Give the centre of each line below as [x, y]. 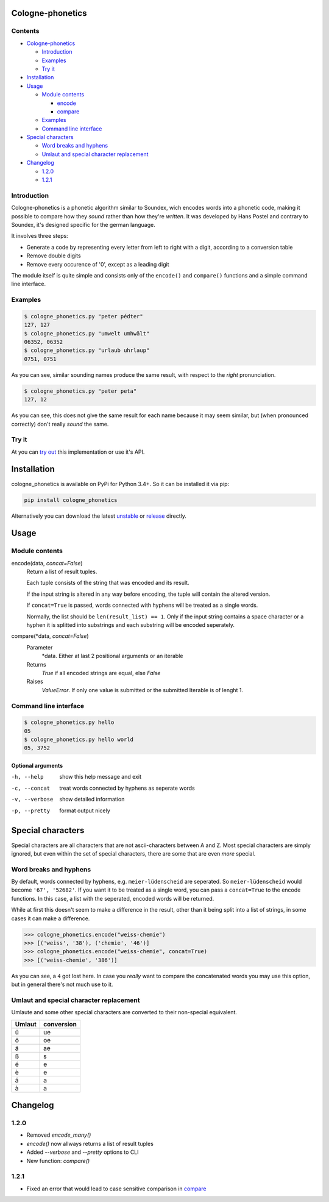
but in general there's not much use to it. [62, 984]
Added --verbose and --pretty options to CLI [83, 1152]
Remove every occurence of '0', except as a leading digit [98, 264]
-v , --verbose [32, 800]
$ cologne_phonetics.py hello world [79, 740]
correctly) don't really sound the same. [60, 424]
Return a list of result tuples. [62, 572]
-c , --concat [31, 788]
